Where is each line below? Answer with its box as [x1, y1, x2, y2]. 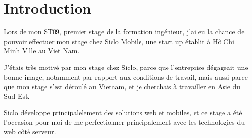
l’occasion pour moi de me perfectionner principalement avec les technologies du [4, 116, 245, 127]
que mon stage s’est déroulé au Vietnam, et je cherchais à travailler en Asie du [4, 81, 241, 92]
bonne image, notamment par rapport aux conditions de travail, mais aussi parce [4, 71, 248, 82]
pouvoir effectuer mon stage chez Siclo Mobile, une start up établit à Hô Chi [4, 36, 234, 46]
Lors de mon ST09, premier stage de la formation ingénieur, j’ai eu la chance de [4, 26, 245, 37]
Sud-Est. [4, 91, 30, 101]
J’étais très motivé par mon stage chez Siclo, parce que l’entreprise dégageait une [4, 62, 248, 72]
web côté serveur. [4, 126, 56, 137]
